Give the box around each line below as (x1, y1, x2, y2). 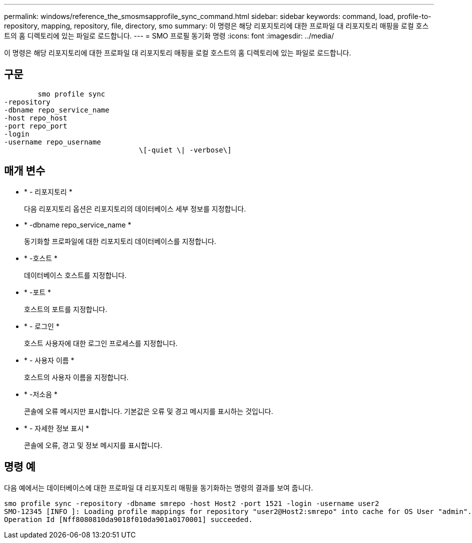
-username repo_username (4, 137, 101, 146)
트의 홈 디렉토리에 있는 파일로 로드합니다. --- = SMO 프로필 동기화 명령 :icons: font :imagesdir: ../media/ (4, 31, 334, 40)
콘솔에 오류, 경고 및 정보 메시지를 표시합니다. (24, 440, 162, 449)
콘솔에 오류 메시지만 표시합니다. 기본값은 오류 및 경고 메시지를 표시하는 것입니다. (24, 406, 273, 415)
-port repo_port (4, 121, 67, 130)
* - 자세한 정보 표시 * (24, 423, 89, 432)
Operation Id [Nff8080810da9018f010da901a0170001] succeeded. (4, 515, 253, 523)
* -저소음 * (24, 389, 57, 398)
